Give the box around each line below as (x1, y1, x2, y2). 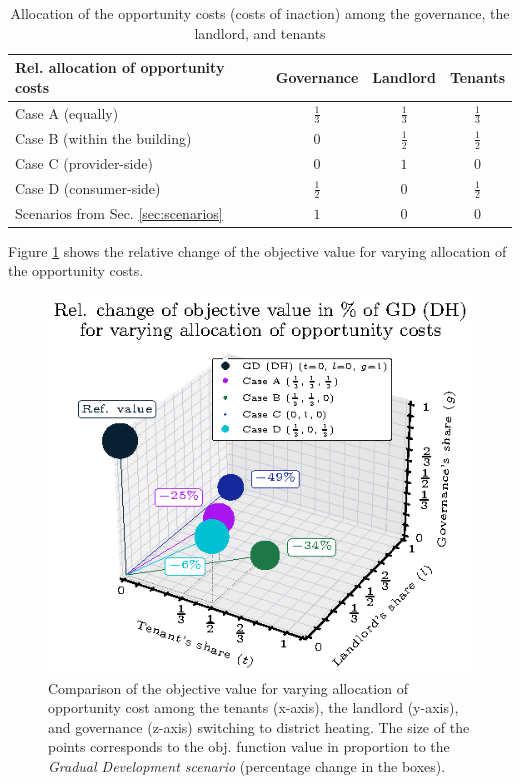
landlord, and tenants (194, 22, 326, 43)
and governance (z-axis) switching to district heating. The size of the (48, 716, 470, 737)
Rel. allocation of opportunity (15, 57, 225, 78)
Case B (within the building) (15, 127, 192, 148)
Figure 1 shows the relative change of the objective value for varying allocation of (8, 240, 507, 261)
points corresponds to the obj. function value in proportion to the (48, 736, 450, 757)
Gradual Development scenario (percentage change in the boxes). (48, 755, 446, 776)
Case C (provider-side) (15, 152, 153, 173)
